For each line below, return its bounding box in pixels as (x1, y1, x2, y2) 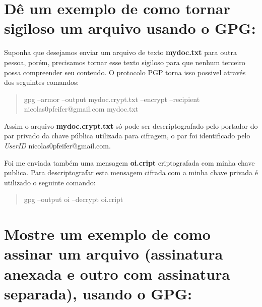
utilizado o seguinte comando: (4, 177, 96, 187)
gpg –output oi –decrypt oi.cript (24, 194, 123, 204)
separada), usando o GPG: (4, 283, 192, 303)
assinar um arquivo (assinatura (4, 243, 223, 264)
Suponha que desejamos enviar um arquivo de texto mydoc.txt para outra (4, 47, 237, 58)
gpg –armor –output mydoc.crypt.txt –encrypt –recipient (24, 93, 200, 104)
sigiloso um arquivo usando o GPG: (4, 18, 256, 38)
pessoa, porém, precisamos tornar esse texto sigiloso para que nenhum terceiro (4, 57, 245, 67)
